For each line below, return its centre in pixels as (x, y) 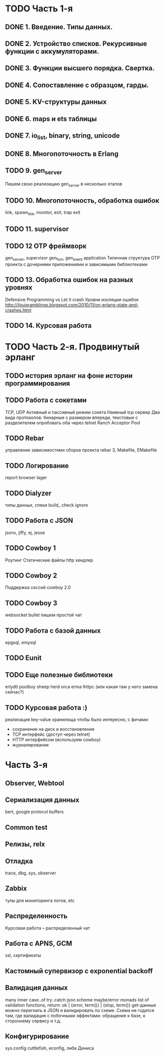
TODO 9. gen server (34, 171)
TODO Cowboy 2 (31, 576)
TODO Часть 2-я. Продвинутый (72, 347)
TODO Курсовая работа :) (46, 708)
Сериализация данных (42, 800)
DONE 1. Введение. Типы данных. (59, 27)
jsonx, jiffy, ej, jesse (25, 532)
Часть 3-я (26, 765)
